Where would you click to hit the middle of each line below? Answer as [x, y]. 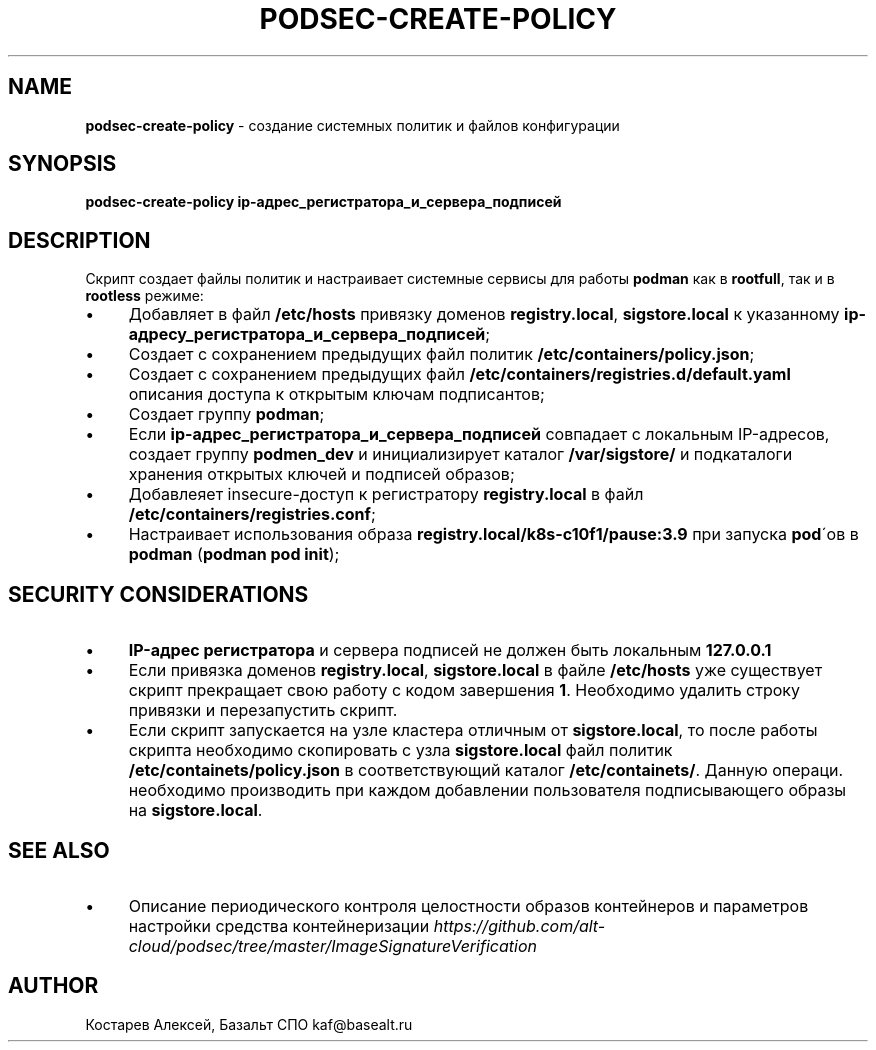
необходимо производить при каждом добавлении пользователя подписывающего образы [487, 790]
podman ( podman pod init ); [234, 554]
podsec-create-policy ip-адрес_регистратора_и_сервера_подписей [323, 202]
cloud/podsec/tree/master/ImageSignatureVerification [332, 945]
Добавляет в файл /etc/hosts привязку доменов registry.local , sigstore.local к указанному [484, 314]
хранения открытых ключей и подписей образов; [321, 474]
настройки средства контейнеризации [279, 925]
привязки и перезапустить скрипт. [263, 710]
